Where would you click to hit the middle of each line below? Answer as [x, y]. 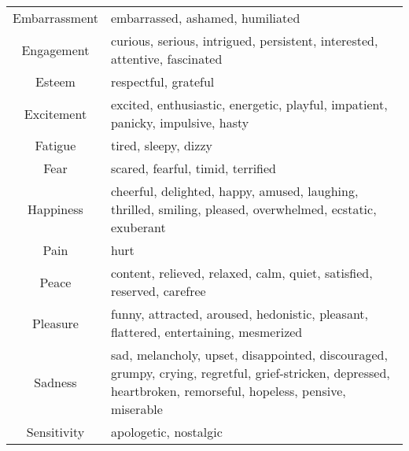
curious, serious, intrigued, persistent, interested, [244, 41]
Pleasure [55, 323]
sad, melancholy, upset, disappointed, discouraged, [249, 355]
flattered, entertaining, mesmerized [206, 332]
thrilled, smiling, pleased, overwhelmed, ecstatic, [243, 209]
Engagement [55, 50]
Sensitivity [55, 432]
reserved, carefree [158, 291]
